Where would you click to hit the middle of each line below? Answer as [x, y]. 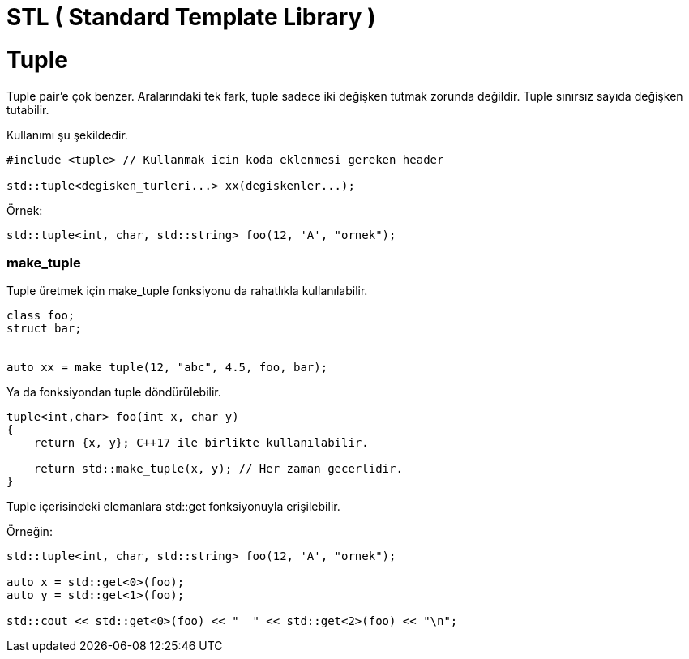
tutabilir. [28, 109]
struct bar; [44, 329]
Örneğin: [30, 532]
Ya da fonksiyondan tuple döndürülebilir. [114, 392]
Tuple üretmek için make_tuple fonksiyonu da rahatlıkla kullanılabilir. [187, 291]
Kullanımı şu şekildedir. [67, 135]
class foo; [41, 316]
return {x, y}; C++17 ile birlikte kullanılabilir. [201, 443]
